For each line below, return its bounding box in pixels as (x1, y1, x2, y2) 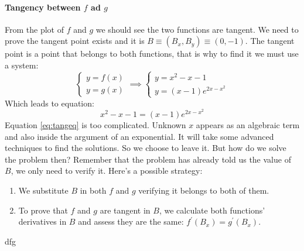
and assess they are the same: (78, 215, 184, 228)
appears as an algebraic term (196, 119, 300, 131)
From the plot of (5, 23, 64, 35)
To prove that (18, 204, 68, 216)
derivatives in (18, 215, 67, 228)
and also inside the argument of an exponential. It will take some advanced (5, 130, 274, 142)
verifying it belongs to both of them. (138, 184, 269, 197)
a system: (5, 59, 39, 71)
